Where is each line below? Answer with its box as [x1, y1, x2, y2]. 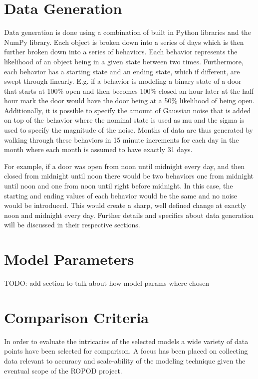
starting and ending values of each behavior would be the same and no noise [4, 190, 238, 200]
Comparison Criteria [4, 307, 149, 327]
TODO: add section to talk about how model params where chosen [4, 278, 210, 288]
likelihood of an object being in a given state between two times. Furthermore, [4, 56, 244, 66]
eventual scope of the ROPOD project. [4, 365, 122, 376]
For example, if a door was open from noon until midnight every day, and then [4, 161, 245, 171]
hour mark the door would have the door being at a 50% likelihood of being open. [4, 95, 255, 106]
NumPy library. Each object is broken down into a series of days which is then [4, 36, 244, 47]
